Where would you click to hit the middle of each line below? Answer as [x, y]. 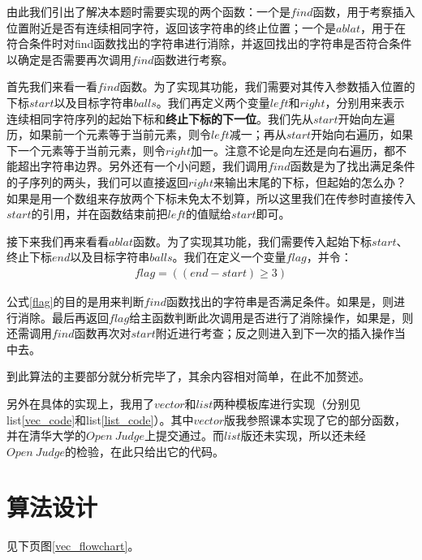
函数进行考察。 [194, 59]
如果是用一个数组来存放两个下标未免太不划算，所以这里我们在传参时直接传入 [211, 198]
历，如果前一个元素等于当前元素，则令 [109, 134]
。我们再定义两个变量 [213, 102]
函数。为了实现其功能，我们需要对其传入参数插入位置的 [267, 86]
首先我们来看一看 [52, 86]
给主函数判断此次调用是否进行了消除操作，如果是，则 [271, 317]
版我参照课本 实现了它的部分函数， [315, 419]
